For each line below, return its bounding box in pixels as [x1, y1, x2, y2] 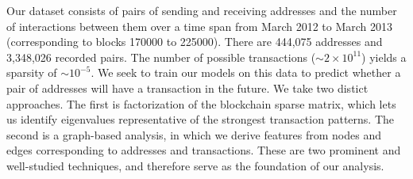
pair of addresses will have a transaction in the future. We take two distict [6, 79, 369, 96]
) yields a [361, 48, 407, 65]
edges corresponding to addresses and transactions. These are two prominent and [6, 142, 401, 158]
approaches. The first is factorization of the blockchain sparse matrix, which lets [6, 95, 396, 112]
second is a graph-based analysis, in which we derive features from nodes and [6, 126, 382, 143]
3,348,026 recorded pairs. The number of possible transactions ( [6, 48, 316, 65]
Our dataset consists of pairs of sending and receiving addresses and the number [6, 2, 397, 18]
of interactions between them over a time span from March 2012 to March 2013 [6, 17, 393, 34]
